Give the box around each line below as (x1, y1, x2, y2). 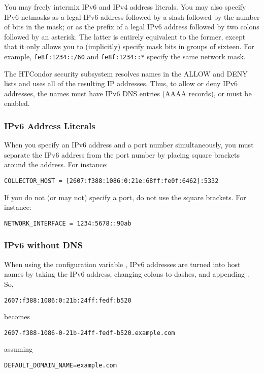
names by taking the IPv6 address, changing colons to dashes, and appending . (4, 269, 249, 279)
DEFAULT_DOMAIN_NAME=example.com (4, 362, 117, 369)
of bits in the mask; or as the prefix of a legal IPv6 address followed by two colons (4, 21, 259, 32)
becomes (4, 311, 30, 322)
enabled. (4, 98, 30, 108)
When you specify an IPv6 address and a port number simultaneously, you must (4, 139, 254, 150)
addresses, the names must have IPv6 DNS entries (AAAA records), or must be (4, 88, 252, 98)
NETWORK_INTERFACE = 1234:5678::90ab (4, 219, 131, 227)
